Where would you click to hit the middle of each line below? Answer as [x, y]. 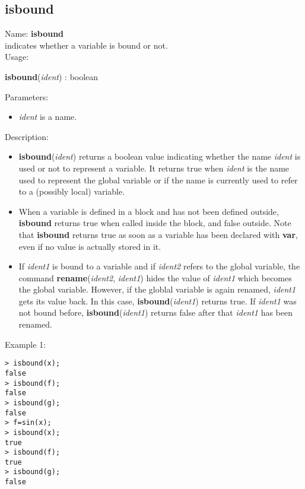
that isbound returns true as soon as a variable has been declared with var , [158, 234]
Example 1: [26, 344]
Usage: [17, 57]
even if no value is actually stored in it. [90, 246]
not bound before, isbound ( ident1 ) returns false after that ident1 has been [156, 312]
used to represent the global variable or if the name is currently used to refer [158, 180]
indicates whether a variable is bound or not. [86, 45]
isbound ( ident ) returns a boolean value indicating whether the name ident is [160, 156]
